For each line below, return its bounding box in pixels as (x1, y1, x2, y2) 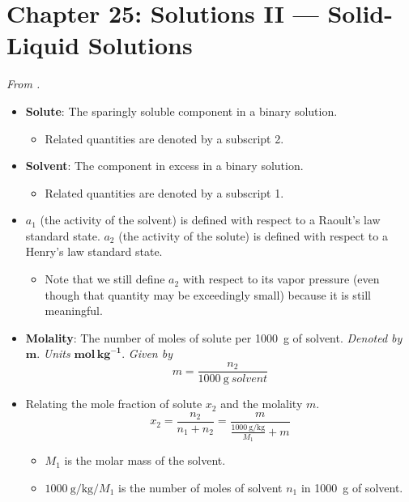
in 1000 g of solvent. (300, 479, 403, 496)
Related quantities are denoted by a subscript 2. (45, 130, 284, 147)
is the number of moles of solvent (118, 479, 283, 496)
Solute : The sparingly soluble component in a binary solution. (25, 102, 338, 119)
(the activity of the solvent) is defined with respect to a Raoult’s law (40, 211, 381, 228)
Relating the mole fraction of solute (25, 395, 202, 412)
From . (6, 75, 40, 92)
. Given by (121, 345, 173, 362)
